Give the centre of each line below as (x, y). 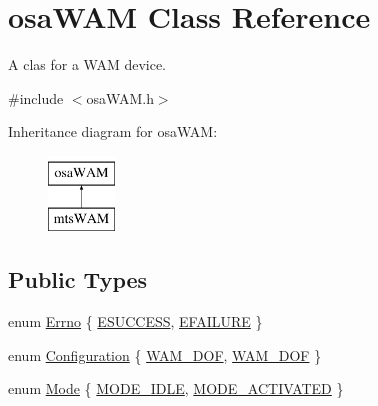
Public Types (78, 279)
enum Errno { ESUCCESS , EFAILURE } (135, 321)
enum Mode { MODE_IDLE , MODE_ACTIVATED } (176, 388)
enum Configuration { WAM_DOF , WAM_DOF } (165, 354)
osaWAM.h (120, 97)
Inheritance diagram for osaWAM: (113, 131)
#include (36, 97)
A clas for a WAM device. (87, 64)
